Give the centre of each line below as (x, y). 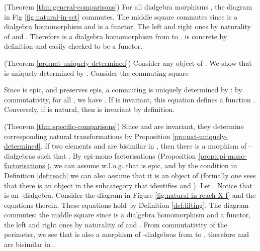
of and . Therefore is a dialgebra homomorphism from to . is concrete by (116, 36)
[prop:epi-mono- (223, 155)
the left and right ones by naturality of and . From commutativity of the (116, 224)
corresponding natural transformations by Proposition (87, 136)
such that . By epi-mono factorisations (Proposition (117, 155)
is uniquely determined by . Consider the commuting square (96, 73)
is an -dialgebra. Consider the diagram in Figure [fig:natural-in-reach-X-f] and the (130, 195)
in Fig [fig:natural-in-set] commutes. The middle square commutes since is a (121, 16)
